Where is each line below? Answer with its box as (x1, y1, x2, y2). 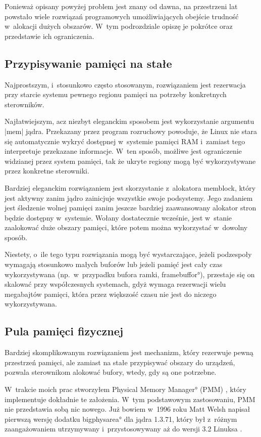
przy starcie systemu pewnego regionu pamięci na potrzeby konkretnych (5, 89, 227, 100)
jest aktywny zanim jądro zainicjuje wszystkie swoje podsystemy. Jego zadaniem (5, 192, 253, 203)
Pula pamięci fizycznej (5, 323, 124, 339)
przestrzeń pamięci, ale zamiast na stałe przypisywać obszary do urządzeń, (5, 357, 235, 367)
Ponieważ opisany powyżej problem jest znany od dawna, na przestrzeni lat (5, 1, 238, 11)
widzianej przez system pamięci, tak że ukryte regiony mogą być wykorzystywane (5, 155, 256, 166)
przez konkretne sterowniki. (5, 165, 89, 176)
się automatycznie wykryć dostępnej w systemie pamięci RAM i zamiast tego (5, 136, 245, 146)
